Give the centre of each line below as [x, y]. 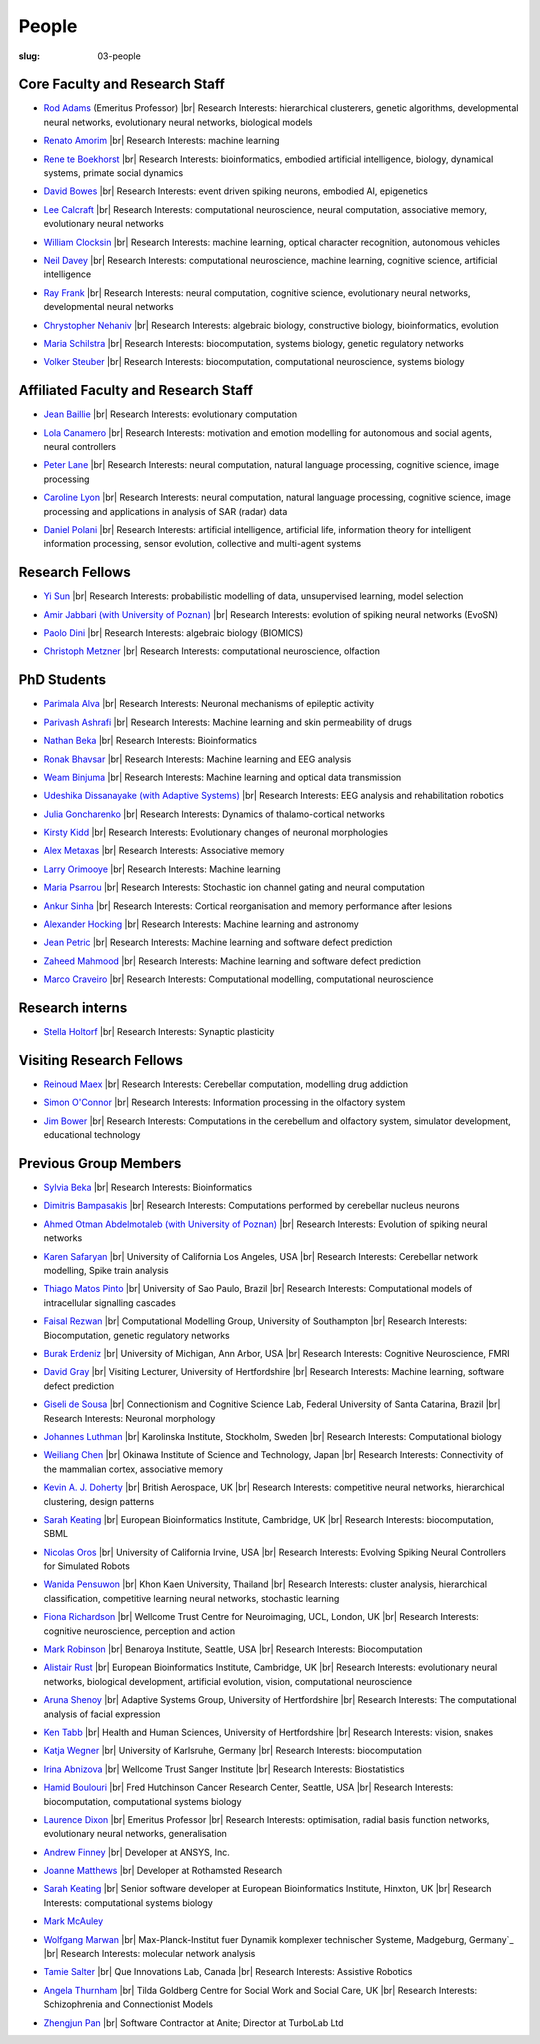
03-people [119, 56]
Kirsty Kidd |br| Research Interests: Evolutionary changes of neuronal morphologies [216, 832]
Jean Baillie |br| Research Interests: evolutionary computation [170, 414]
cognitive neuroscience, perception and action [139, 1631]
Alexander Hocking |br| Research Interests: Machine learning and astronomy [201, 924]
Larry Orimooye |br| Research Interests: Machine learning [162, 869]
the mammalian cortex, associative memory [133, 1469]
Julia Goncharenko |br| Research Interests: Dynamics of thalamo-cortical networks [214, 814]
